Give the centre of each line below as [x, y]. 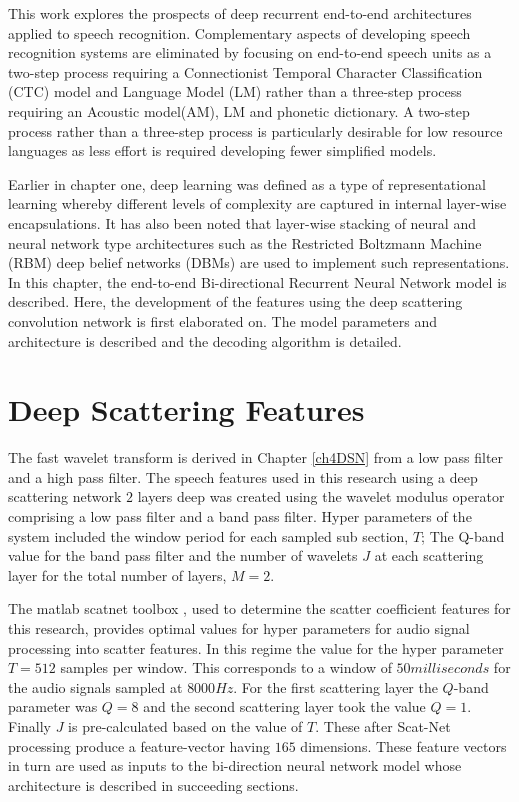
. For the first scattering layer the [335, 686]
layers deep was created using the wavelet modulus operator [321, 496]
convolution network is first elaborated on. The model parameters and [222, 320]
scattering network [65, 496]
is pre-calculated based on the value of [185, 725]
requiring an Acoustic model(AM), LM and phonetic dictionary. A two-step [239, 110]
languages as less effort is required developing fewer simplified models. [222, 150]
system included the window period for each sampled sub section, [208, 535]
